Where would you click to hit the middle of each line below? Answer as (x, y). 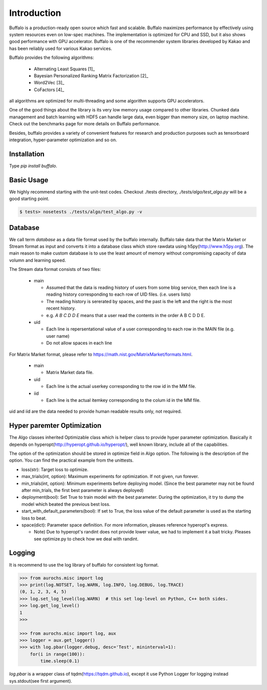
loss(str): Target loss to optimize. (55, 469)
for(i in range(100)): (57, 654)
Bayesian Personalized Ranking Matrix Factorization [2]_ (91, 76)
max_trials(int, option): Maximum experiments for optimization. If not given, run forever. (110, 477)
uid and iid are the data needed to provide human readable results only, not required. (95, 412)
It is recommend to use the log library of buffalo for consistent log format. (84, 565)
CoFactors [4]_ (49, 90)
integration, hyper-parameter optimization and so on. (63, 140)
